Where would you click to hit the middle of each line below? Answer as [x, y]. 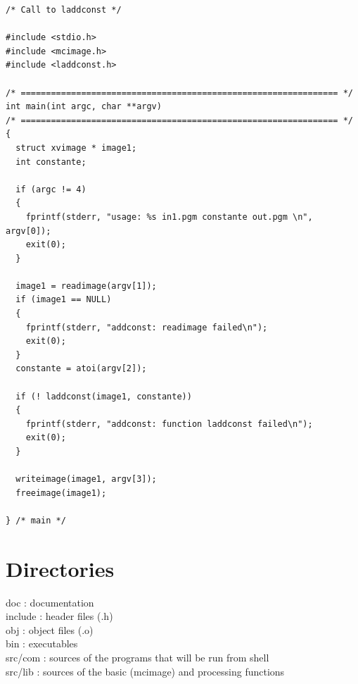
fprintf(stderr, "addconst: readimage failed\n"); [147, 327]
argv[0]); [28, 231]
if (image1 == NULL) [64, 300]
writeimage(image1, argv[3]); [86, 479]
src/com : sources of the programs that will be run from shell [138, 658]
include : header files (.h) [59, 616]
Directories [60, 568]
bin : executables [42, 643]
